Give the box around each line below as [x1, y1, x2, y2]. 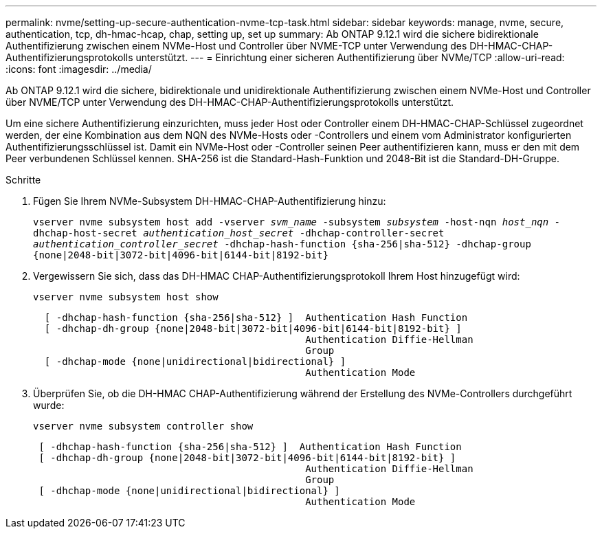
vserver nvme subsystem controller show [33, 421, 254, 432]
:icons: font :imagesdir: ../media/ [5, 63, 152, 75]
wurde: [33, 399, 65, 411]
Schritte [5, 174, 41, 186]
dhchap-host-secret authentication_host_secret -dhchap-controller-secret [33, 227, 445, 238]
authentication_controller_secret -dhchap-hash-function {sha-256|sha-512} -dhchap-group [33, 238, 531, 249]
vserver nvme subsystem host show [33, 291, 219, 302]
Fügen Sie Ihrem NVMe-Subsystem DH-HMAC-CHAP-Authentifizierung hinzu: [33, 195, 386, 207]
